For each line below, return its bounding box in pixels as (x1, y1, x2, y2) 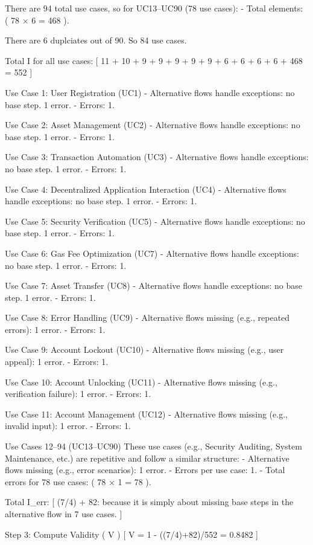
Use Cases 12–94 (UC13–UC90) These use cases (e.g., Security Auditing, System (5, 440, 302, 453)
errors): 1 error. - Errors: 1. (5, 323, 106, 335)
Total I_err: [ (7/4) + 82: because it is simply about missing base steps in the (5, 495, 294, 508)
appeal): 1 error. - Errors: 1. (5, 355, 109, 368)
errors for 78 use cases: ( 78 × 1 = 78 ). (5, 475, 151, 488)
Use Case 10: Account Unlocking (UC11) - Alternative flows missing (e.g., (5, 375, 277, 388)
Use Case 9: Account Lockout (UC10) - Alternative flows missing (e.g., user (5, 343, 284, 356)
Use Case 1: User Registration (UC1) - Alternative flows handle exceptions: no (5, 86, 295, 98)
